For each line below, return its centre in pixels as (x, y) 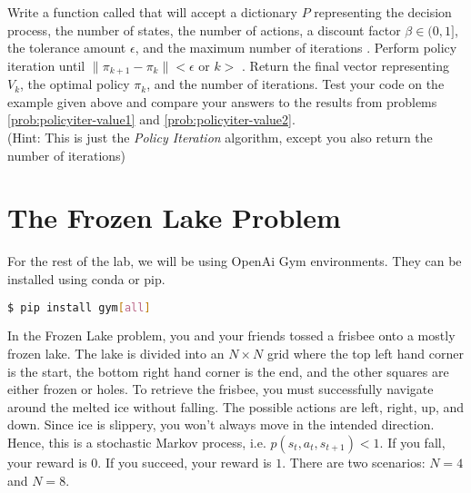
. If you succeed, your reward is (185, 462)
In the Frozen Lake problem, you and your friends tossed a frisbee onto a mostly (231, 335)
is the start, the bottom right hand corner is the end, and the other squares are (228, 371)
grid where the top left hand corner (365, 353)
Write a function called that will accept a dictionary (152, 12)
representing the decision (383, 12)
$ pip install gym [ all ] (79, 307)
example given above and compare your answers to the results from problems (222, 101)
